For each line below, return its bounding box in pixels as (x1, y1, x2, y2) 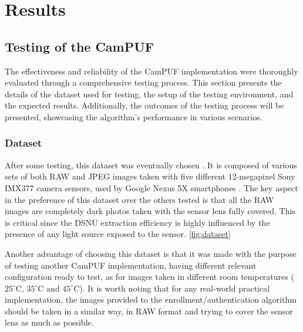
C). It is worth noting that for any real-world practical (73, 282, 270, 294)
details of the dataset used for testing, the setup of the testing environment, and (5, 87, 294, 100)
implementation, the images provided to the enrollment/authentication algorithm (5, 293, 297, 306)
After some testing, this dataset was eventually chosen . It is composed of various (5, 158, 297, 171)
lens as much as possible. (5, 316, 94, 328)
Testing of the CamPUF (5, 37, 154, 55)
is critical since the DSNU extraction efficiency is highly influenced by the (5, 216, 270, 228)
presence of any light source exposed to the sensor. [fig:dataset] (5, 228, 231, 240)
